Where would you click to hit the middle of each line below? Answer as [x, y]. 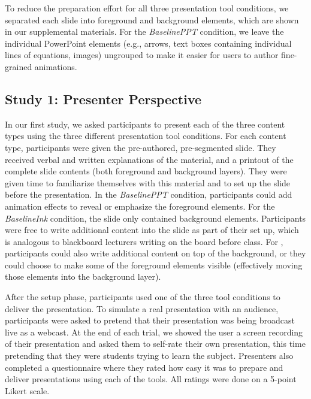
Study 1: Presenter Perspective [103, 99]
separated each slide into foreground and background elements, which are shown [152, 19]
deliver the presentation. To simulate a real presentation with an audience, [142, 308]
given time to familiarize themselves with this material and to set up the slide [148, 182]
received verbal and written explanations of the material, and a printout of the [149, 159]
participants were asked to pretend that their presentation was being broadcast [150, 320]
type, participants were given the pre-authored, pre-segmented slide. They [141, 147]
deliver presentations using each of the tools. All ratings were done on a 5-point [151, 379]
